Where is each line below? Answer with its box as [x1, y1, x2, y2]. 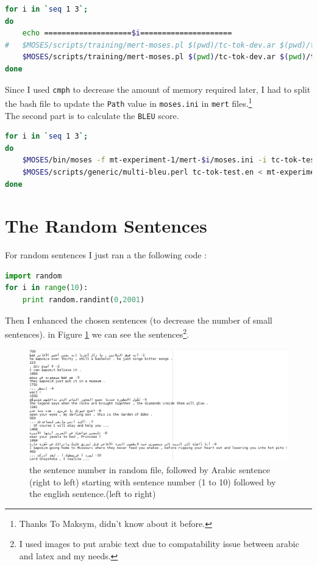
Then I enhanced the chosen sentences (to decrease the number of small [5, 313, 272, 326]
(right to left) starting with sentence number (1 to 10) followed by [29, 475, 276, 488]
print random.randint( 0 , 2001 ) [22, 296, 145, 305]
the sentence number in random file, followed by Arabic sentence [29, 463, 270, 476]
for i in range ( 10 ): [5, 283, 88, 292]
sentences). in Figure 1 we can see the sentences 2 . [5, 326, 189, 340]
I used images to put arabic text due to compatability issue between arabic [19, 537, 299, 550]
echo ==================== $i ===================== [22, 29, 232, 38]
